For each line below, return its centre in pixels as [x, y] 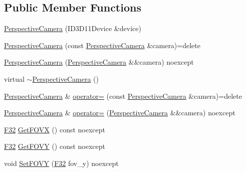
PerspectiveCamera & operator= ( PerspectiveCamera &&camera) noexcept [120, 113]
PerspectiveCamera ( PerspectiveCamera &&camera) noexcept [99, 62]
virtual [14, 78]
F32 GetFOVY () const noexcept [55, 146]
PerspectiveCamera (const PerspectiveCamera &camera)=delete [102, 45]
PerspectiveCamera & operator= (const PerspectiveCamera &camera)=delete [123, 96]
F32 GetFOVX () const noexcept [55, 129]
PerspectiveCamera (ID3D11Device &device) [73, 28]
